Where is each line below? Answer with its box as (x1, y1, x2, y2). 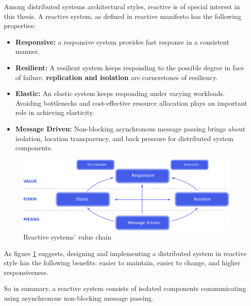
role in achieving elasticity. (15, 107, 95, 117)
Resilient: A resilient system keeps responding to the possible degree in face (15, 62, 244, 72)
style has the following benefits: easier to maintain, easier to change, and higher (4, 258, 240, 268)
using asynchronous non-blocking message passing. (4, 293, 154, 303)
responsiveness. (4, 267, 49, 277)
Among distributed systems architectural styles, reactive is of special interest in (4, 1, 240, 11)
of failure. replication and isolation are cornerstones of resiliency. (15, 72, 218, 82)
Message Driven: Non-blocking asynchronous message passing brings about (15, 123, 246, 133)
